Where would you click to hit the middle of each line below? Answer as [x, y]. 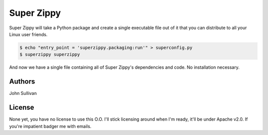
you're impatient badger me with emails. [50, 126]
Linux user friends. [28, 34]
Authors [22, 82]
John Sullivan [23, 93]
